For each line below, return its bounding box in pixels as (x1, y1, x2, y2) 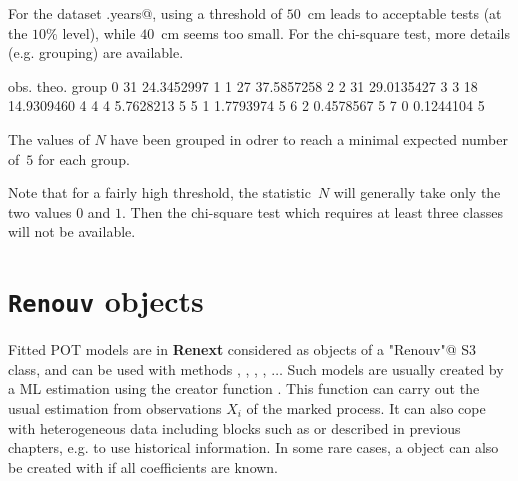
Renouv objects (8, 280, 204, 321)
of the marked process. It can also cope (246, 397, 486, 418)
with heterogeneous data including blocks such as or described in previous (8, 417, 461, 438)
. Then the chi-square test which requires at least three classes (122, 201, 503, 222)
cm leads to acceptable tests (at (307, 3, 502, 23)
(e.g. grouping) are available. (8, 42, 184, 63)
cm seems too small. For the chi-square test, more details (161, 22, 510, 43)
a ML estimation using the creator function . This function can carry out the (8, 378, 480, 399)
